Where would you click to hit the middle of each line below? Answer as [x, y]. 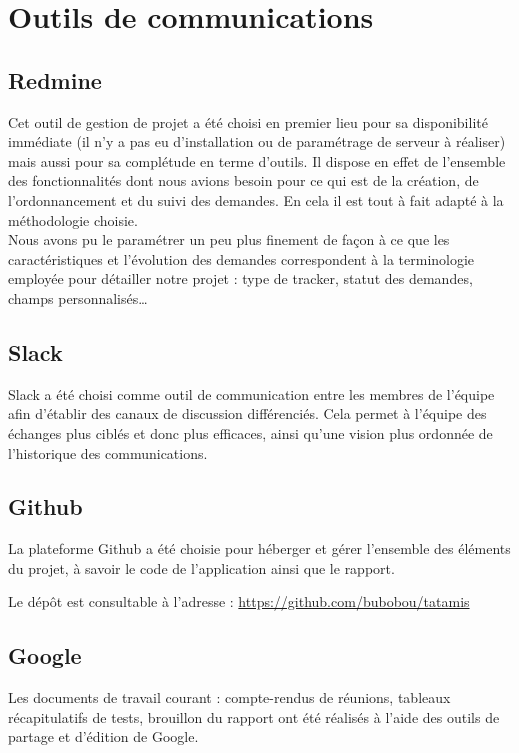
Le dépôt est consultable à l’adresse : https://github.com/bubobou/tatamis [239, 601]
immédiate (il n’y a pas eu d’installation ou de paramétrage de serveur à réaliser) [257, 141]
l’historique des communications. [108, 452]
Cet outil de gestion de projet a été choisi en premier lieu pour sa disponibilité [248, 121]
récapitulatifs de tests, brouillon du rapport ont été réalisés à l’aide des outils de [254, 716]
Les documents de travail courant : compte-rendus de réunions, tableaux [229, 697]
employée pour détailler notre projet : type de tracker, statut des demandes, [240, 278]
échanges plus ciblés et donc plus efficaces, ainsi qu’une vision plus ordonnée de [250, 432]
